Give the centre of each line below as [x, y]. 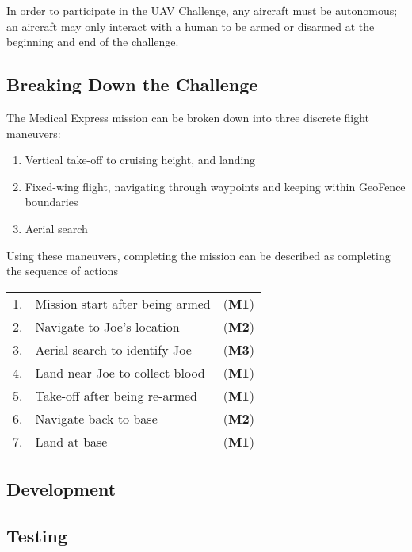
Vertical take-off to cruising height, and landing [140, 160]
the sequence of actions [62, 271]
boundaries [51, 202]
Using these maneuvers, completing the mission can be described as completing [198, 255]
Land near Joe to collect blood [120, 372]
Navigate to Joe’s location [107, 326]
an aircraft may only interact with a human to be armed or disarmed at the [191, 26]
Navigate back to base [96, 418]
